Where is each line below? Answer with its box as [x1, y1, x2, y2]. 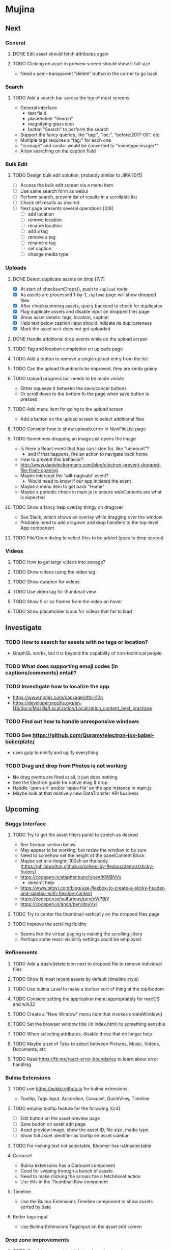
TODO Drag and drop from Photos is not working [5, 762, 127, 769]
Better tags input [12, 1214, 48, 1220]
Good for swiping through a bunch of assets [20, 1168, 113, 1174]
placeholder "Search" [27, 116, 73, 122]
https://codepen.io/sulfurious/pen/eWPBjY [20, 896, 109, 902]
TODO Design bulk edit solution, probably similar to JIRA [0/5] [12, 172, 143, 178]
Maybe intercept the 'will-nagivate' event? [20, 473, 109, 479]
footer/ [20, 869, 35, 875]
